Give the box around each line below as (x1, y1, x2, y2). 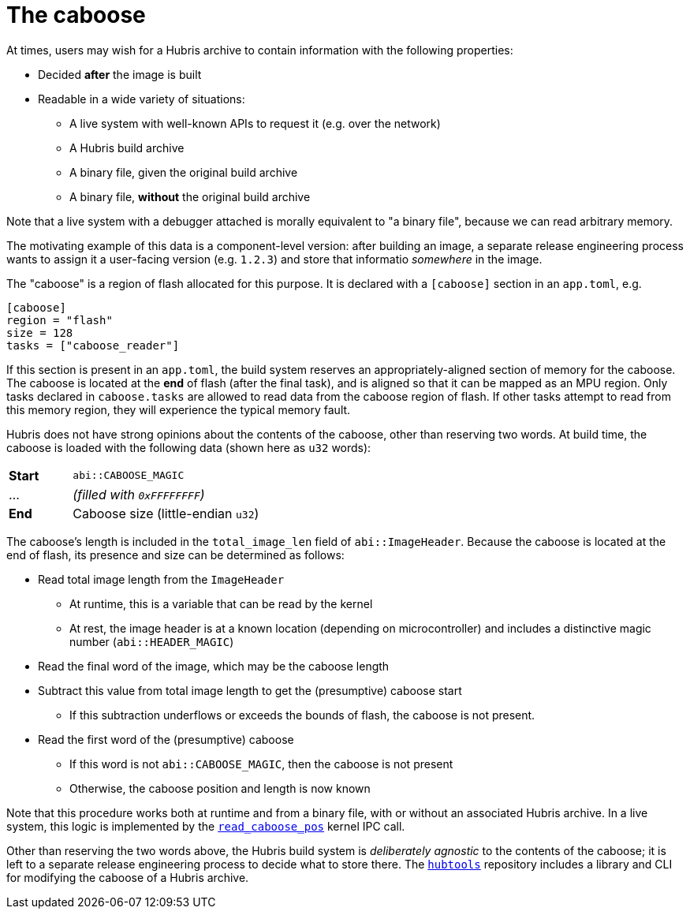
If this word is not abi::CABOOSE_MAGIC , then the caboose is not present (69, 756, 453, 771)
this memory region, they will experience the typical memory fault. (6, 402, 351, 416)
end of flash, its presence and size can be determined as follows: (6, 547, 345, 562)
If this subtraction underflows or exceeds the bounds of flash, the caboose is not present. (69, 708, 535, 722)
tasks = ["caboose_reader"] (6, 338, 180, 352)
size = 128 (6, 326, 73, 339)
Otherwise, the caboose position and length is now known (69, 781, 371, 795)
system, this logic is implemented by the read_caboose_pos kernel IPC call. (6, 819, 405, 833)
